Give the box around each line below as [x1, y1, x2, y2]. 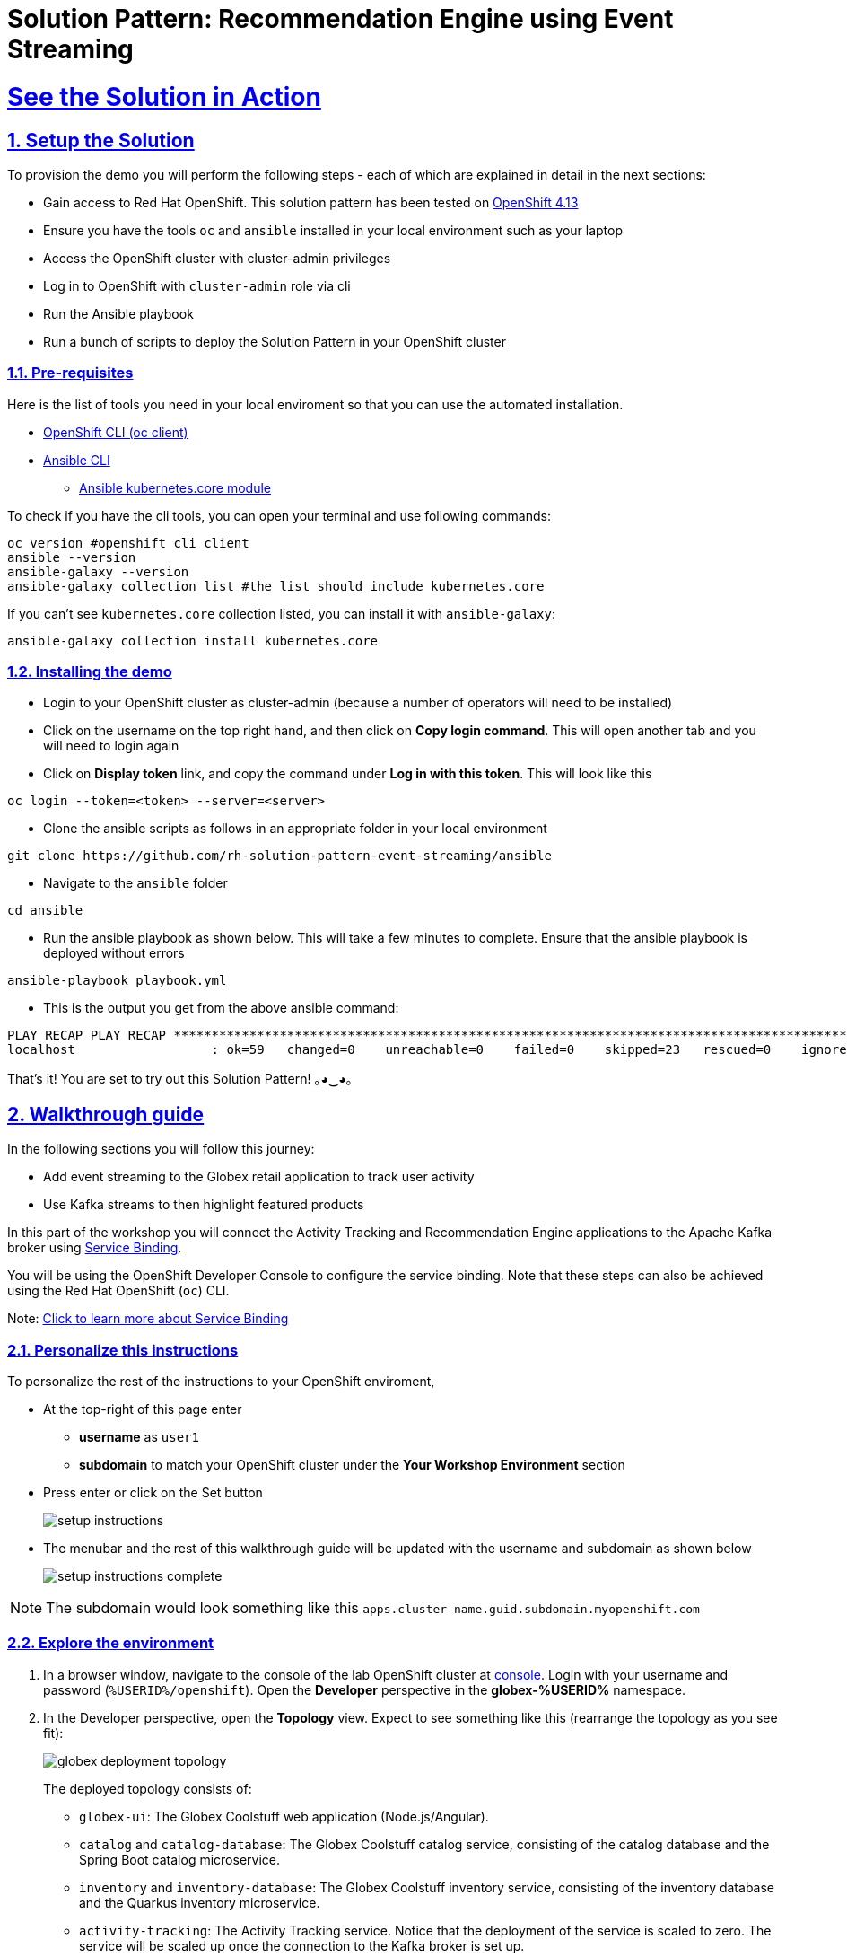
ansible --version [7, 549, 136, 565]
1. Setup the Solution [7, 128, 195, 152]
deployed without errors [43, 945, 185, 961]
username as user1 [79, 1429, 199, 1445]
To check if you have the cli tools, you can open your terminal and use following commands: [7, 507, 551, 523]
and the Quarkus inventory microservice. [79, 1894, 320, 1910]
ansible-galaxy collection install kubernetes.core [7, 633, 379, 648]
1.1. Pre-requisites [7, 364, 134, 382]
